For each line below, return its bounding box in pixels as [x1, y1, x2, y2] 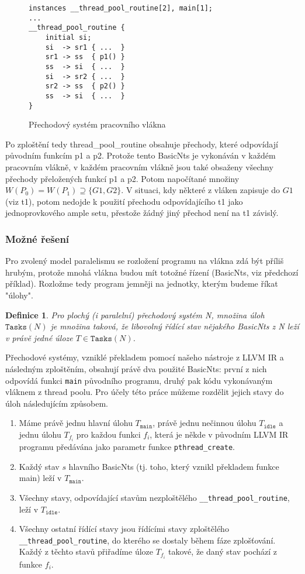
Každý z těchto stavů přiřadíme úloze [19, 545, 153, 558]
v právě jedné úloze [5, 331, 73, 343]
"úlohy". [5, 288, 33, 301]
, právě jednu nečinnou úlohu [152, 417, 257, 429]
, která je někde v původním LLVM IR [150, 428, 289, 440]
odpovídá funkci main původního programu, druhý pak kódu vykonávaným [5, 374, 273, 386]
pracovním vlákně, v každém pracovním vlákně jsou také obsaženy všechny [5, 161, 273, 173]
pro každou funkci [76, 428, 141, 440]
